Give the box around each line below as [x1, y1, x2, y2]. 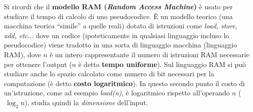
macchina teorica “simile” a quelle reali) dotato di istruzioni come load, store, [4, 21, 238, 31]
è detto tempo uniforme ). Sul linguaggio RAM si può [78, 59, 246, 69]
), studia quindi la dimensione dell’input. [25, 97, 148, 107]
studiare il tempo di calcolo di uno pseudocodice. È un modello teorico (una [4, 11, 233, 21]
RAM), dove [4, 49, 41, 59]
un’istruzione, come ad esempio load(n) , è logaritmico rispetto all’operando [4, 88, 230, 98]
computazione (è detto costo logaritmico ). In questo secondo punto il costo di [4, 78, 245, 88]
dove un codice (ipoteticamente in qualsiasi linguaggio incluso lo [35, 30, 229, 40]
